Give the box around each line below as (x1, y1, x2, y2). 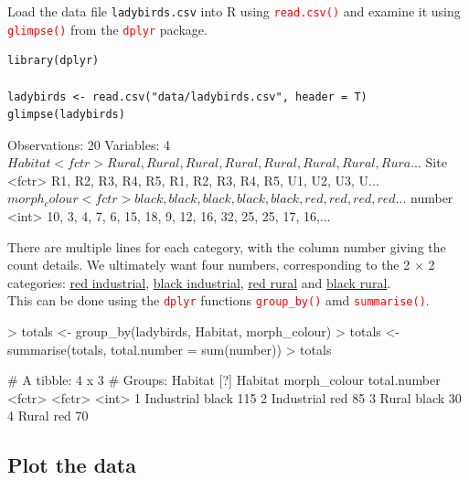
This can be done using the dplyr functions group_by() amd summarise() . (7, 291, 430, 310)
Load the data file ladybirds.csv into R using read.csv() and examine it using (7, 2, 461, 20)
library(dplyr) (7, 54, 100, 68)
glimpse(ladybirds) (7, 108, 125, 122)
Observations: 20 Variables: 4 (7, 134, 171, 154)
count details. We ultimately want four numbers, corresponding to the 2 (7, 255, 410, 274)
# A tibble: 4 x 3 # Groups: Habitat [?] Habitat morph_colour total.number (7, 370, 441, 389)
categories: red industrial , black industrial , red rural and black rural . (7, 272, 391, 292)
